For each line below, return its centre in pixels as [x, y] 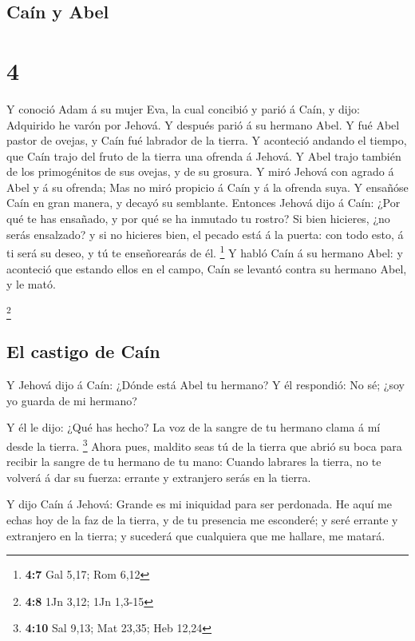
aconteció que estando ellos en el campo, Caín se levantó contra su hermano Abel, [207, 268]
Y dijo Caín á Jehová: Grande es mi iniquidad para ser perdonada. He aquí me [199, 504]
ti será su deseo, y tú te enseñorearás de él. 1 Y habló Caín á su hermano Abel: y [205, 251]
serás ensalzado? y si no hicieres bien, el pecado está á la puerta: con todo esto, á [205, 234]
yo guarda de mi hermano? [72, 400]
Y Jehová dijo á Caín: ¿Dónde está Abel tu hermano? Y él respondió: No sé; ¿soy [206, 385]
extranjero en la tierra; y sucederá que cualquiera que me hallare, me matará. [196, 535]
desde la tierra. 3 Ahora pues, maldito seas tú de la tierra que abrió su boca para [204, 445]
